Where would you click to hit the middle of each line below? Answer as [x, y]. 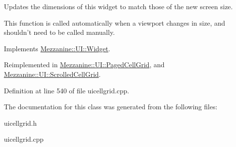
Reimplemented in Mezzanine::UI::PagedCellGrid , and [84, 65]
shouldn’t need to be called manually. [59, 32]
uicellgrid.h [20, 123]
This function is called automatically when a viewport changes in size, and [115, 22]
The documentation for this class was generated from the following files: [111, 107]
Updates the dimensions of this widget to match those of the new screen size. [118, 6]
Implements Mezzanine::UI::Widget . [57, 48]
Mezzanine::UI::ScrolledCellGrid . [52, 74]
